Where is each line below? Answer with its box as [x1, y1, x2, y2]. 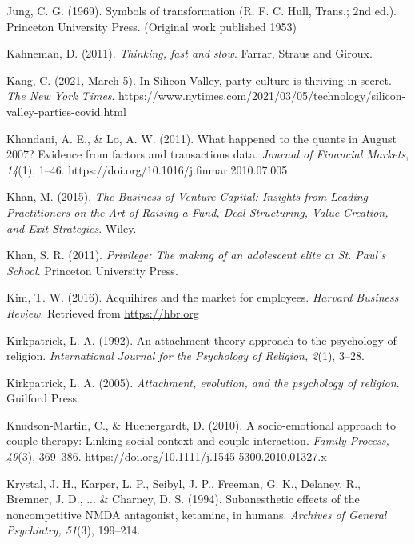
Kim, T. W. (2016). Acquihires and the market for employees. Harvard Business [6, 289, 399, 306]
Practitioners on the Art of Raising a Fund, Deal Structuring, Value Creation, [6, 203, 389, 220]
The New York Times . [6, 87, 115, 104]
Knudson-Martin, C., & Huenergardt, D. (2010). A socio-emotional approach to [6, 416, 397, 433]
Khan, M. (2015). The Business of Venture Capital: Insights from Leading [6, 188, 368, 205]
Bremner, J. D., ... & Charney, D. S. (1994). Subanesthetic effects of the [6, 490, 360, 507]
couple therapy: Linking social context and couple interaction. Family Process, [6, 432, 389, 449]
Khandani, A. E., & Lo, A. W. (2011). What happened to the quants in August [6, 130, 397, 146]
